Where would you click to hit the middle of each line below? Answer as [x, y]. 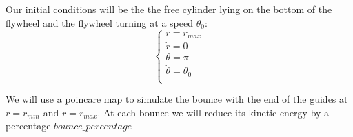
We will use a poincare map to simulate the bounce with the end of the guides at [177, 99]
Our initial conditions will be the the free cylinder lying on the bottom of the [169, 9]
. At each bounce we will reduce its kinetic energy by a [213, 112]
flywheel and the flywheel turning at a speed [99, 22]
